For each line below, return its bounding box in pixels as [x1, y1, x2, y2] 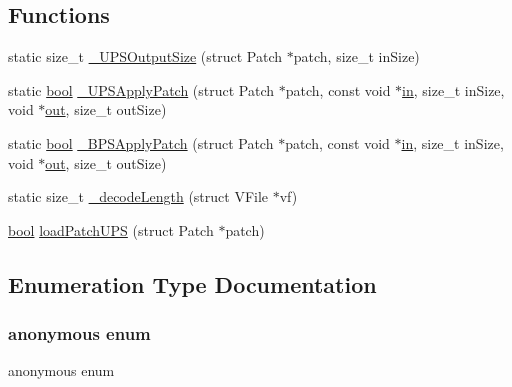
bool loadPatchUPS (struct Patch [8, 219, 214, 240]
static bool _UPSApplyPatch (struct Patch [8, 79, 275, 100]
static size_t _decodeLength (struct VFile [8, 186, 269, 207]
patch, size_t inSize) [293, 46, 420, 67]
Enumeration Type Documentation [8, 268, 377, 299]
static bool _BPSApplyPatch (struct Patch [8, 132, 274, 153]
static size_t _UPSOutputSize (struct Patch [8, 46, 283, 67]
